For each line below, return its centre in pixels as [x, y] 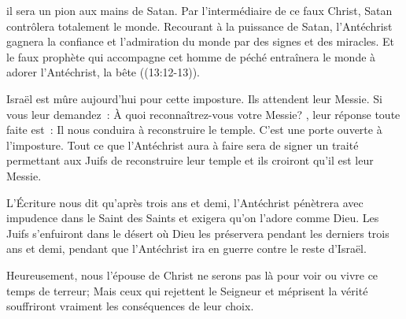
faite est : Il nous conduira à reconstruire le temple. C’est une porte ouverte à [194, 130]
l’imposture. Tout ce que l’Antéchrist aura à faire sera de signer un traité [183, 145]
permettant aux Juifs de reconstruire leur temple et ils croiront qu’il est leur [190, 160]
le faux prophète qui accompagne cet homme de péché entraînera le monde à [191, 56]
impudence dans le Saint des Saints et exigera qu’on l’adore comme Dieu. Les [193, 218]
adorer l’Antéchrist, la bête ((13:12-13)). [103, 72]
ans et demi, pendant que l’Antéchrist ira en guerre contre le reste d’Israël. [186, 249]
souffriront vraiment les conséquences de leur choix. [130, 306]
